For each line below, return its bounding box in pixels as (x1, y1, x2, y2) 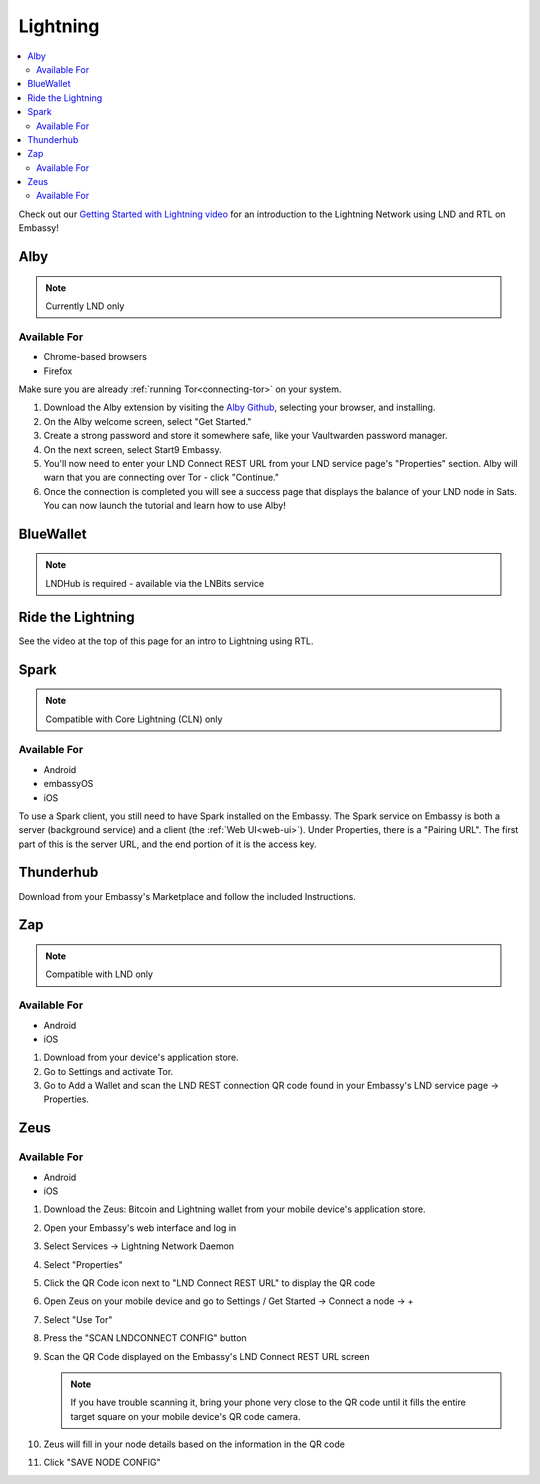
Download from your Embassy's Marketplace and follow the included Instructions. (18, 890, 357, 902)
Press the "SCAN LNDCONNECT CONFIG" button (43, 1332, 247, 1344)
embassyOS (43, 778, 94, 790)
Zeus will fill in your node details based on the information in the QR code (43, 1438, 345, 1450)
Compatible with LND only (45, 968, 154, 980)
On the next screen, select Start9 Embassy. (43, 443, 222, 455)
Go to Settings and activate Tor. (43, 1065, 174, 1077)
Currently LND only (45, 300, 125, 312)
